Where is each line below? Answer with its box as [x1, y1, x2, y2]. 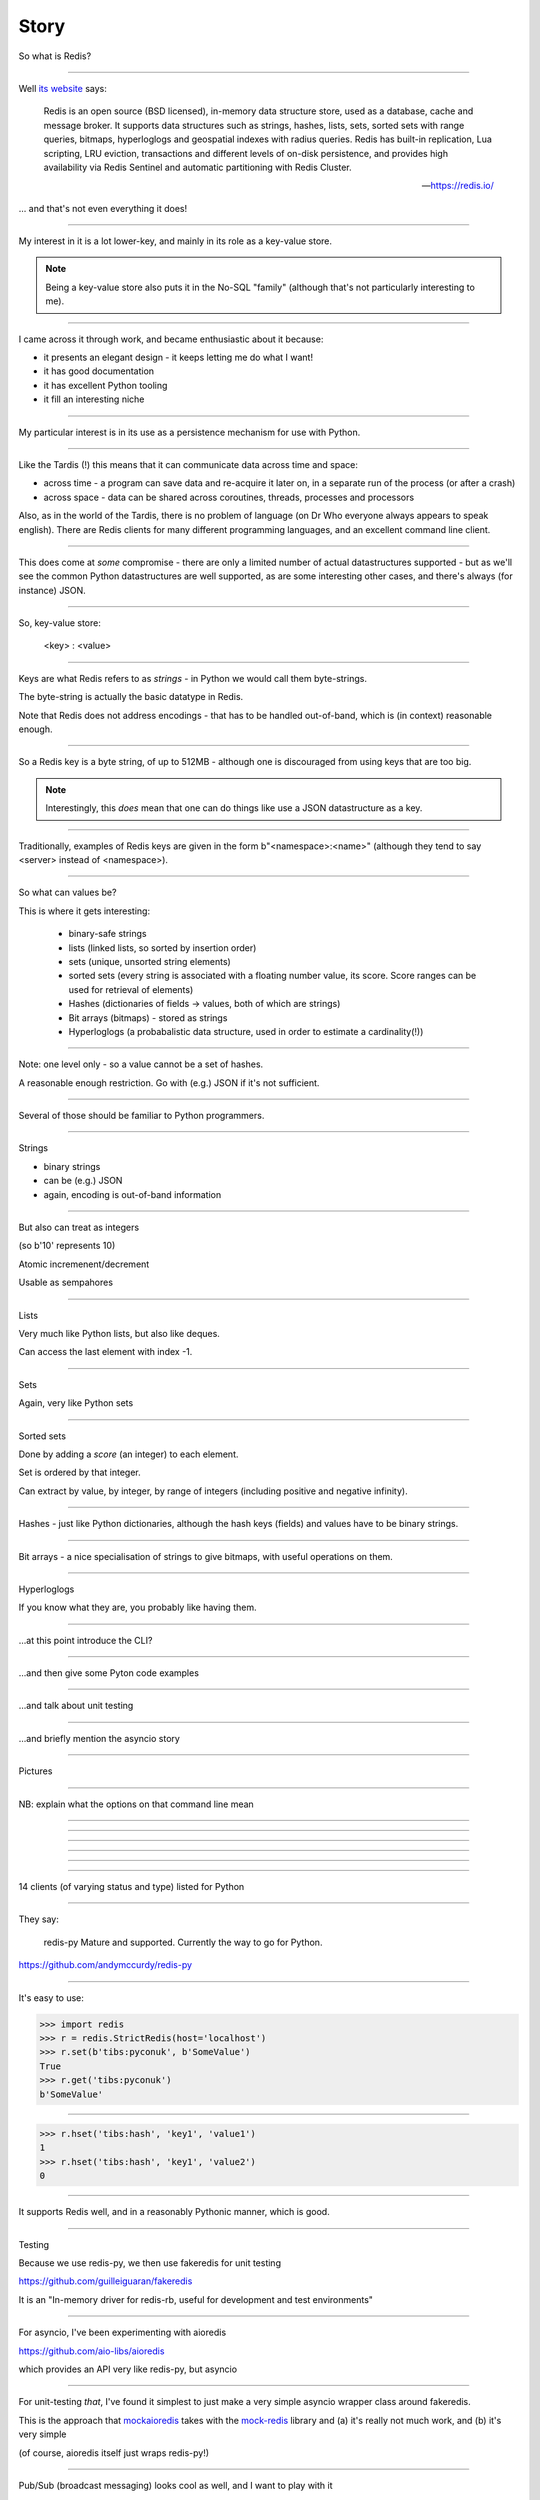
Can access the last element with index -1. [18, 1346, 193, 1358]
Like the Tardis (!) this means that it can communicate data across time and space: [18, 458, 359, 470]
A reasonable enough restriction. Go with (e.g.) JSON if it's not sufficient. [18, 1076, 320, 1089]
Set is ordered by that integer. [18, 1466, 142, 1479]
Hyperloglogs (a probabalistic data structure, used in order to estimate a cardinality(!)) [68, 1025, 424, 1037]
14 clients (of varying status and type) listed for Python [18, 1881, 245, 1893]
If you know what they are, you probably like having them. [18, 1601, 257, 1614]
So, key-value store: [18, 617, 102, 629]
